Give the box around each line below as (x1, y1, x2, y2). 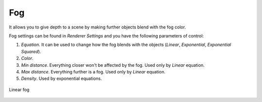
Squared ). (21, 48, 41, 54)
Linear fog (9, 87, 30, 92)
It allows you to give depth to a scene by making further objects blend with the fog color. (9, 24, 186, 30)
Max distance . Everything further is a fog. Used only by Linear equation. (21, 69, 166, 74)
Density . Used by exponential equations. (21, 75, 102, 82)
